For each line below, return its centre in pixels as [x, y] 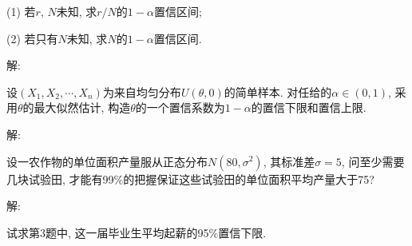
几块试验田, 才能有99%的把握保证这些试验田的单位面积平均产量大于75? [190, 179]
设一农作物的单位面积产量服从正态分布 [107, 161]
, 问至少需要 [373, 161]
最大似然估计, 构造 [82, 107]
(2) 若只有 [32, 38]
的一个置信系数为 [180, 107]
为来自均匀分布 [142, 91]
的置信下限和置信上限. [309, 107]
